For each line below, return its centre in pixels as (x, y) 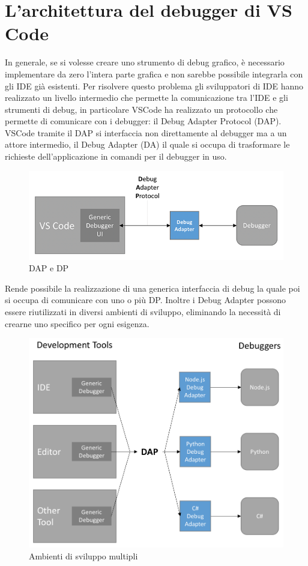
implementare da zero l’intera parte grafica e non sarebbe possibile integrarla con (154, 74)
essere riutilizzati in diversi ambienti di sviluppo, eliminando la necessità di (143, 312)
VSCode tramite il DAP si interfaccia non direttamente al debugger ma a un (146, 132)
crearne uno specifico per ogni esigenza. (77, 323)
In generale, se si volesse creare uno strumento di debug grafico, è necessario (145, 62)
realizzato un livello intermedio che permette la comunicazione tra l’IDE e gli (146, 98)
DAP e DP (49, 268)
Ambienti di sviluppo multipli (83, 555)
